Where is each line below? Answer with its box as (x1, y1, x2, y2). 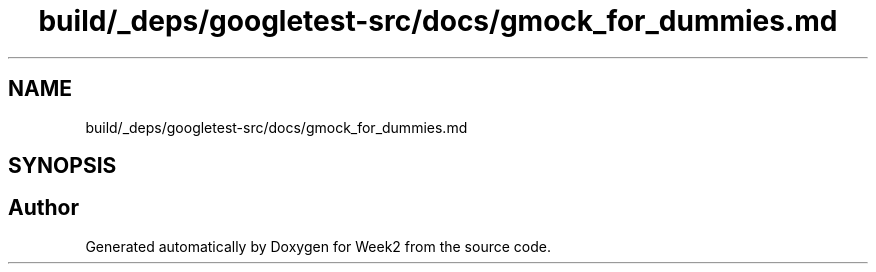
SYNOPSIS (8, 153, 117, 179)
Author (8, 195, 79, 221)
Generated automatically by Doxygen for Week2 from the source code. (85, 237, 551, 255)
